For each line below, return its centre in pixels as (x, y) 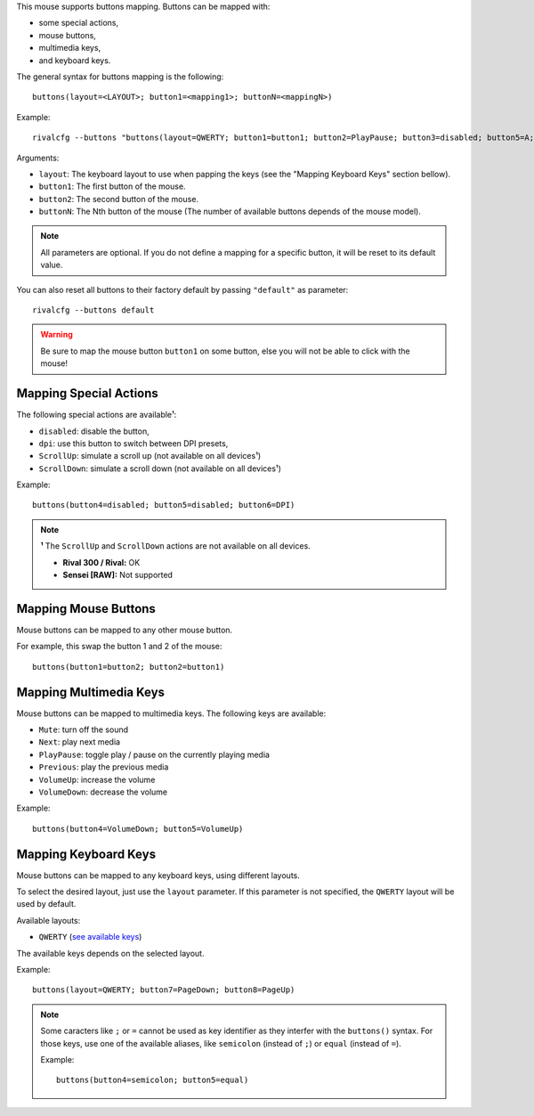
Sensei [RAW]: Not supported (118, 575)
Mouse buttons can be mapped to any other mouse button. (125, 630)
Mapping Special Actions (88, 393)
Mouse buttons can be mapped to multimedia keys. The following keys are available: (171, 713)
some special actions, (79, 23)
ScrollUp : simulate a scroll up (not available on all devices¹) (150, 456)
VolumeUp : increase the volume (97, 779)
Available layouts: (49, 920)
